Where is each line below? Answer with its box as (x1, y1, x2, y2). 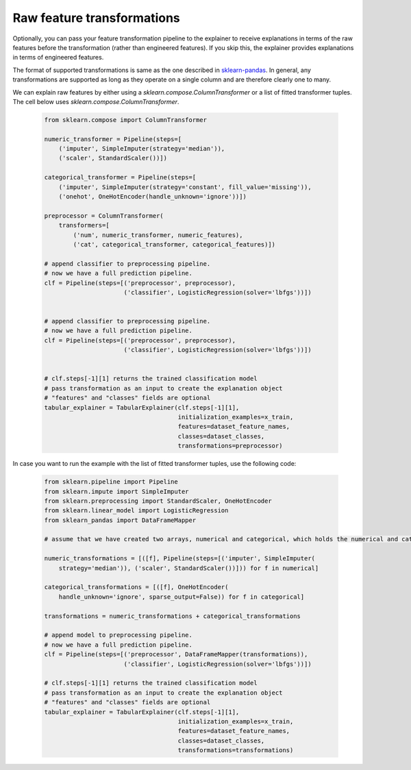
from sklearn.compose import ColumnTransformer (44, 116, 207, 123)
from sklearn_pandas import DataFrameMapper (44, 516, 197, 524)
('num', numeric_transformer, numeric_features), (73, 231, 243, 239)
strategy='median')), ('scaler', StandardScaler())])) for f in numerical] (58, 564, 319, 572)
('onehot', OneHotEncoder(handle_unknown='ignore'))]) (58, 192, 247, 200)
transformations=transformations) (177, 747, 294, 754)
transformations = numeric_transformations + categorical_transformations (44, 612, 301, 620)
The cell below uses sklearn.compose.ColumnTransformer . (12, 97, 179, 105)
